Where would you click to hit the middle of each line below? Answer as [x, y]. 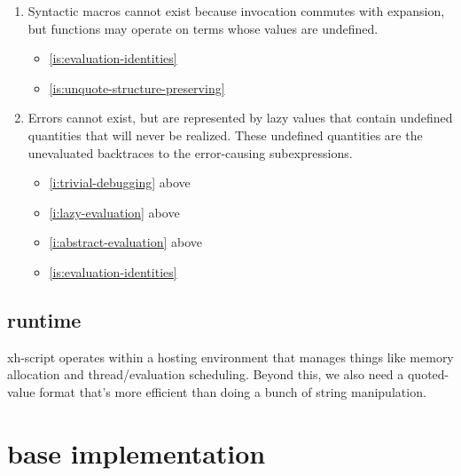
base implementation [137, 452]
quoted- [428, 374]
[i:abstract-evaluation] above [126, 242]
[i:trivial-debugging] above [120, 182]
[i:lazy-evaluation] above [114, 212]
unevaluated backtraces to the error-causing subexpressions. [190, 152]
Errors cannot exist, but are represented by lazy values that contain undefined [240, 118]
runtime [44, 319]
